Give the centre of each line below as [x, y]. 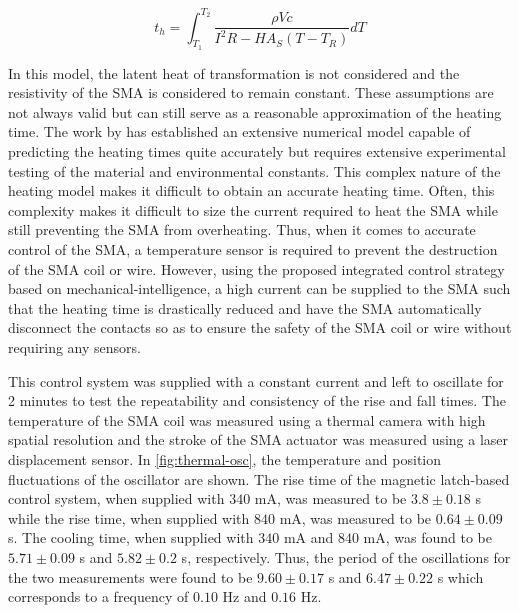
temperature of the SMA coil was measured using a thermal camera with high [247, 419]
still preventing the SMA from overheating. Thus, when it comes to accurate [242, 229]
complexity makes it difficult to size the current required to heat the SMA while [253, 209]
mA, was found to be [428, 537]
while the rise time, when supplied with [129, 517]
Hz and [244, 596]
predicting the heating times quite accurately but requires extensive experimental [257, 151]
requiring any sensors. [74, 347]
